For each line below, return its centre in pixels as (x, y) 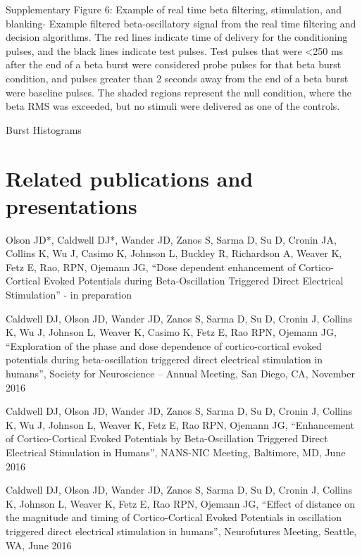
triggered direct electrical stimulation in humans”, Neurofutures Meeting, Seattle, (181, 531)
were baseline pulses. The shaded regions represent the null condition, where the (179, 92)
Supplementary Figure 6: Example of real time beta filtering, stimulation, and (174, 9)
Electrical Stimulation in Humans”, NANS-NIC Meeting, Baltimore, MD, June (176, 452)
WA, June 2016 (39, 545)
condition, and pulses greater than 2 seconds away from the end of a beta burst (177, 78)
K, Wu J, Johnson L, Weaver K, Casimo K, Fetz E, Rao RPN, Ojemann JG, (171, 332)
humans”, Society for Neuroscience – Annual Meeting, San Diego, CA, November (180, 373)
